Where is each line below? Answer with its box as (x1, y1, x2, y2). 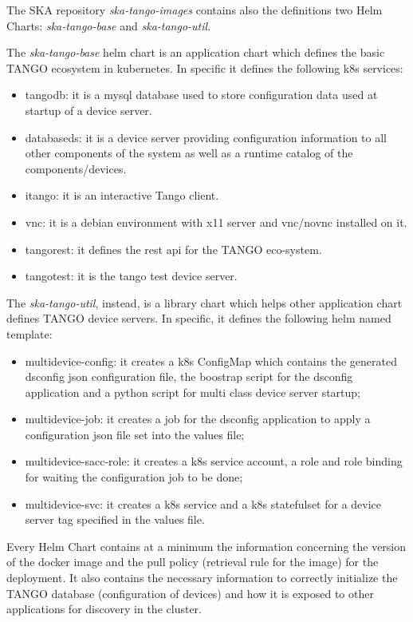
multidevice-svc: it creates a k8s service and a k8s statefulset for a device (25, 495, 382, 512)
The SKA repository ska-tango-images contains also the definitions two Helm (6, 2, 383, 18)
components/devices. (25, 160, 127, 176)
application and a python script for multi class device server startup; (25, 383, 361, 400)
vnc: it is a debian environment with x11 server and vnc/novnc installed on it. (25, 213, 407, 230)
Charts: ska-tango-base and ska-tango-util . (6, 17, 211, 34)
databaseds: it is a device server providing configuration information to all (25, 129, 387, 145)
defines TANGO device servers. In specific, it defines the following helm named (6, 310, 391, 327)
